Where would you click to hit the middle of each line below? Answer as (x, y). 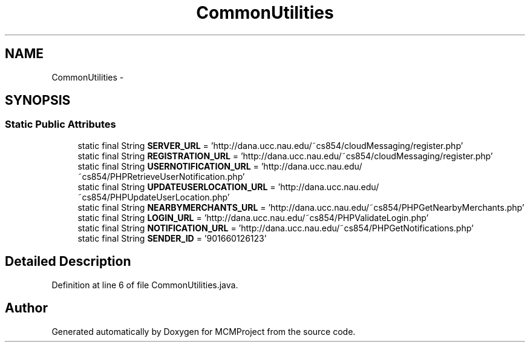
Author (26, 308)
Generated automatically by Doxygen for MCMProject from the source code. (204, 331)
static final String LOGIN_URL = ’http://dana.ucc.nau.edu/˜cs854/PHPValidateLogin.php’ (253, 217)
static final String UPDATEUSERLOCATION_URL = (177, 187)
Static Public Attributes (61, 124)
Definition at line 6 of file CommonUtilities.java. (145, 285)
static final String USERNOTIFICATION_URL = (168, 166)
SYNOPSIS (38, 101)
